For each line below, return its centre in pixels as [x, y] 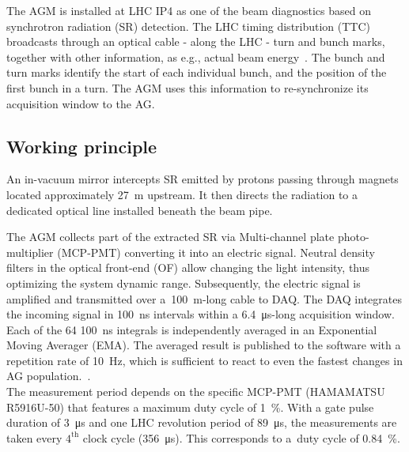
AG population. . [49, 376]
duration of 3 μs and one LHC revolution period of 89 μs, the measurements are [202, 422]
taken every [34, 437]
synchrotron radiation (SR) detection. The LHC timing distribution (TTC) [189, 26]
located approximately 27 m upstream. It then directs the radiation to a [182, 194]
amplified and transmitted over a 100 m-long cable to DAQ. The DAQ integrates [204, 298]
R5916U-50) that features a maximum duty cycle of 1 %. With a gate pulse [190, 407]
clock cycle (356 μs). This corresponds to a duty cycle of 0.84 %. [241, 437]
